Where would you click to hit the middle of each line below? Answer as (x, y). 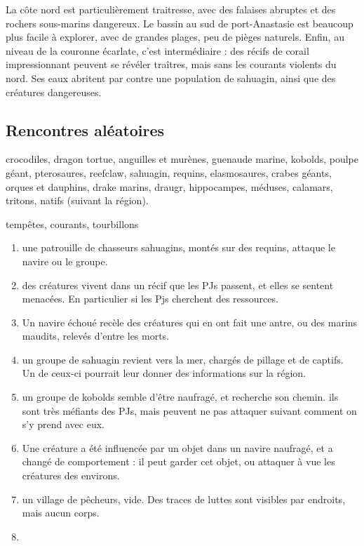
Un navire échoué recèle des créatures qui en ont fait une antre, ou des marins (190, 322)
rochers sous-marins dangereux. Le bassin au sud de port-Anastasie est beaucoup (180, 23)
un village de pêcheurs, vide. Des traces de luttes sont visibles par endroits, (184, 499)
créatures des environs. (71, 475)
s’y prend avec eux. (63, 424)
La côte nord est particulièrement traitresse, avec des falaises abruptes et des (171, 9)
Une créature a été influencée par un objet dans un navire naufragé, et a (177, 447)
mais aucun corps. (61, 513)
